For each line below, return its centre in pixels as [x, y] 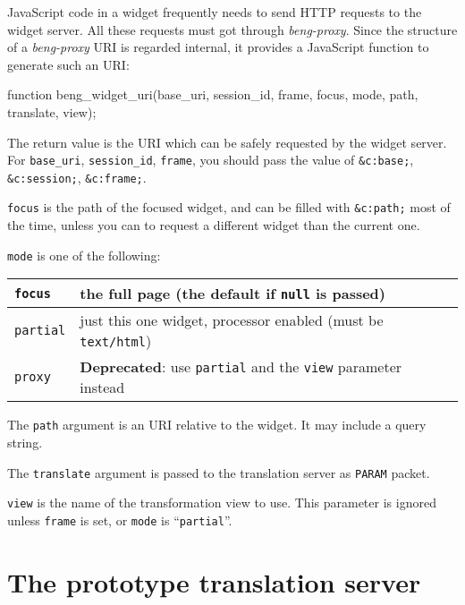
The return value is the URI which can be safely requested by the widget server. [227, 142]
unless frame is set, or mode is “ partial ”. [120, 520]
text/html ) [116, 341]
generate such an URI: [68, 64]
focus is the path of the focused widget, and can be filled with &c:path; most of [229, 207]
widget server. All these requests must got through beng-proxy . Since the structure [232, 29]
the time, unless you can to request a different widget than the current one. [214, 225]
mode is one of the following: [84, 255]
